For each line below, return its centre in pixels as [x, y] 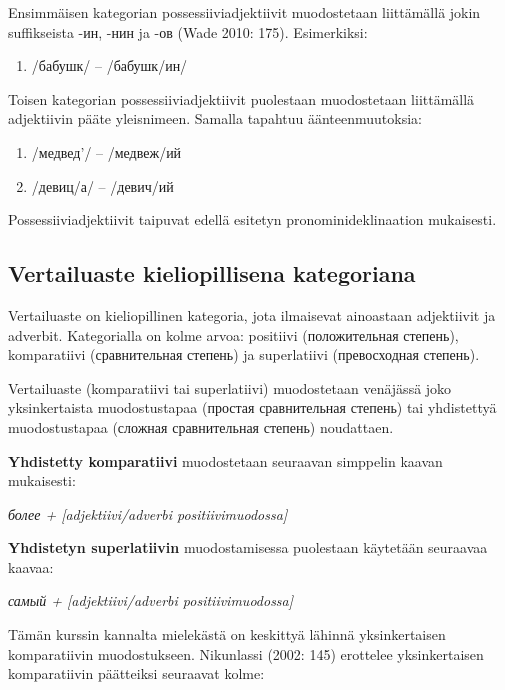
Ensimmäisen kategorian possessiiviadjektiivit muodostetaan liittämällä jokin [244, 12]
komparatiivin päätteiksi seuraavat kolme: [136, 673]
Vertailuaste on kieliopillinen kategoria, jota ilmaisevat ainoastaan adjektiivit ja [252, 314]
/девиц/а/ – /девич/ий [102, 185]
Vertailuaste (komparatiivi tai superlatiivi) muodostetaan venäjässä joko [230, 387]
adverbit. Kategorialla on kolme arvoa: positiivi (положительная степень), [233, 334]
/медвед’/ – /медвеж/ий [106, 151]
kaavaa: [31, 566]
